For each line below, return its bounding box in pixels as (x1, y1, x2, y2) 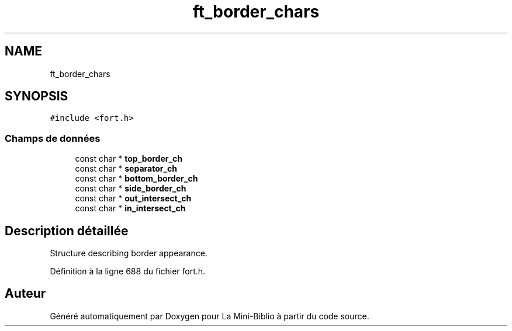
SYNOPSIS (5, 89, 68, 104)
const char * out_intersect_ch (75, 193, 192, 204)
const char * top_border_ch (75, 154, 183, 164)
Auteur (5, 286, 46, 301)
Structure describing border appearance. (50, 248, 207, 259)
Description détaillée (5, 223, 129, 238)
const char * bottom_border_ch (75, 173, 198, 184)
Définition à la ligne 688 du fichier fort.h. (50, 266, 206, 277)
